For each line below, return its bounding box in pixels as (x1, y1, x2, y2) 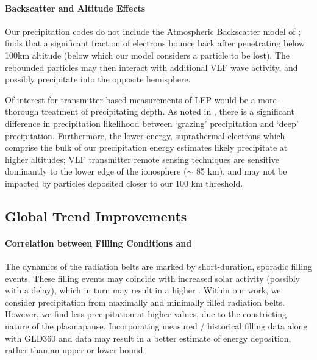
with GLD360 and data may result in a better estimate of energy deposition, (5, 331, 291, 344)
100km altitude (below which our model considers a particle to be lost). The (5, 48, 290, 61)
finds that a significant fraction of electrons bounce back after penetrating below (5, 37, 305, 49)
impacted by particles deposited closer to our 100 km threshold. (5, 176, 243, 189)
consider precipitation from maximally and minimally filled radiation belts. (5, 295, 285, 308)
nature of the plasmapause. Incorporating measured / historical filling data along (5, 320, 308, 333)
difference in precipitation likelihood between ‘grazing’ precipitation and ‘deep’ (5, 117, 299, 129)
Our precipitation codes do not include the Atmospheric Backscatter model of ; (5, 24, 301, 37)
